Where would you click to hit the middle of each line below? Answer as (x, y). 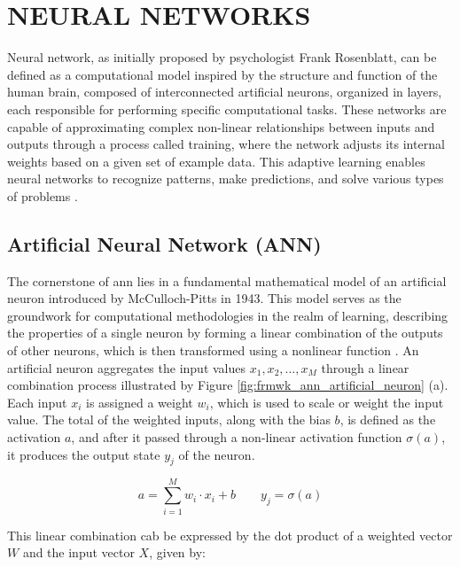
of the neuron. (217, 454)
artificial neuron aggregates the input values (127, 367)
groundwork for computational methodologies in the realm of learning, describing (228, 315)
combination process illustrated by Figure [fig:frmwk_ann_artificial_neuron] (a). (228, 385)
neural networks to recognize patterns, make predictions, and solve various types (226, 179)
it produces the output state (84, 454)
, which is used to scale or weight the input (327, 402)
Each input (37, 402)
